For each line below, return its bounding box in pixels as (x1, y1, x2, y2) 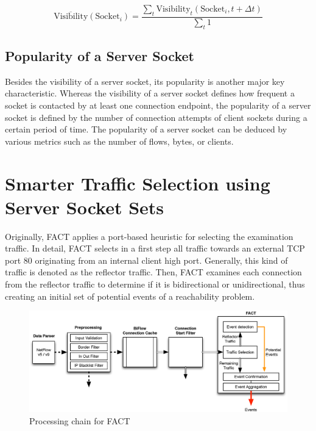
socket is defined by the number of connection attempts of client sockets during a (5, 110, 307, 123)
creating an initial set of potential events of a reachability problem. (5, 289, 255, 302)
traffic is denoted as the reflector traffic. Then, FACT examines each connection (5, 266, 302, 278)
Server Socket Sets (5, 194, 164, 219)
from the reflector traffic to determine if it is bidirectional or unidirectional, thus (5, 278, 305, 291)
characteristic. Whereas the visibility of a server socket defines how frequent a (5, 87, 295, 100)
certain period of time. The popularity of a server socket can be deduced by (5, 123, 287, 136)
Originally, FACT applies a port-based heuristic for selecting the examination (5, 230, 293, 242)
